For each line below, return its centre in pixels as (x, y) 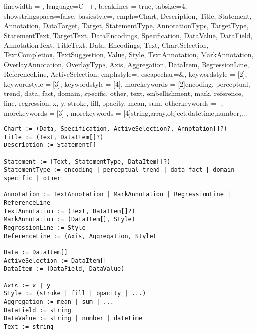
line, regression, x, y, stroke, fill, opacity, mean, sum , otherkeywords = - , (114, 103)
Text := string (29, 326)
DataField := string (38, 310)
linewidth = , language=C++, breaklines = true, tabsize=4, (96, 6)
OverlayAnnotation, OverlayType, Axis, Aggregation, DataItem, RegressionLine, (127, 64)
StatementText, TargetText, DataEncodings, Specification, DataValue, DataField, (128, 35)
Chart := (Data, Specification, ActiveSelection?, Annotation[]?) (116, 129)
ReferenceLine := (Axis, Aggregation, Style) (80, 236)
